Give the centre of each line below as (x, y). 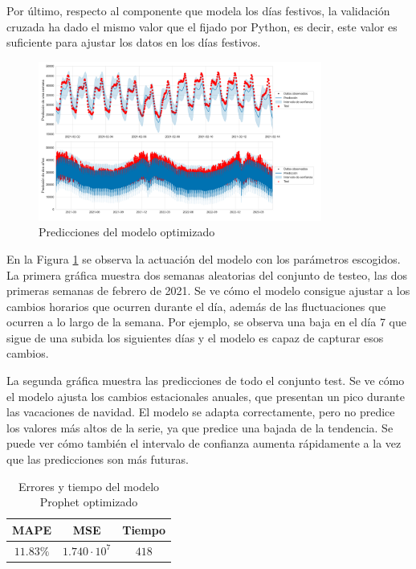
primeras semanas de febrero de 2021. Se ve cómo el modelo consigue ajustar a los (208, 291)
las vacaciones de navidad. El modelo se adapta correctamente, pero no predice (201, 412)
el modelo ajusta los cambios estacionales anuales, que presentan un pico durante (206, 396)
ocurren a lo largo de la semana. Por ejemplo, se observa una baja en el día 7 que (206, 322)
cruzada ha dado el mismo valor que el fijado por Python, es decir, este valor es (202, 26)
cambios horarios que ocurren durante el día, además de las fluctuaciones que (196, 306)
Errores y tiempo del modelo (89, 486)
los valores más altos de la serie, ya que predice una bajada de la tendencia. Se (200, 427)
